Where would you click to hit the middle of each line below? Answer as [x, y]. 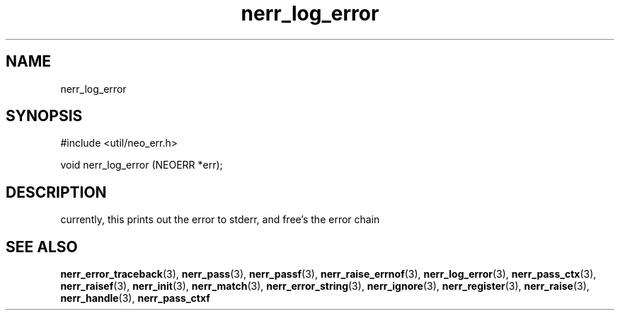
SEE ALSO [42, 247]
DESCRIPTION [56, 192]
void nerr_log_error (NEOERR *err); [142, 165]
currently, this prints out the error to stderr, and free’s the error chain [220, 220]
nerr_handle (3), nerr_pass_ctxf [135, 298]
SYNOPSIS [44, 116]
